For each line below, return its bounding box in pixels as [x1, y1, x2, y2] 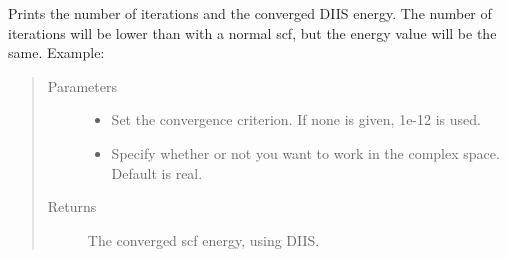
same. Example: [8, 42, 105, 63]
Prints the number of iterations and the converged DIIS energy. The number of [8, 3, 492, 23]
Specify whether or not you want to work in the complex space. [111, 142, 500, 163]
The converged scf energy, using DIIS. [87, 229, 320, 250]
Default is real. [111, 162, 203, 183]
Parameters [47, 75, 117, 96]
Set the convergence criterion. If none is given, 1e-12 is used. [111, 109, 481, 130]
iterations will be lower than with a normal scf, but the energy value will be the [8, 22, 497, 43]
